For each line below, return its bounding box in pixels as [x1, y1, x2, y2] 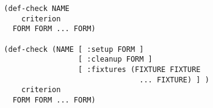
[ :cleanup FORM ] [78, 55, 153, 64]
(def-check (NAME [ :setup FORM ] [4, 45, 144, 54]
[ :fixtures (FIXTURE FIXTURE [78, 65, 201, 74]
